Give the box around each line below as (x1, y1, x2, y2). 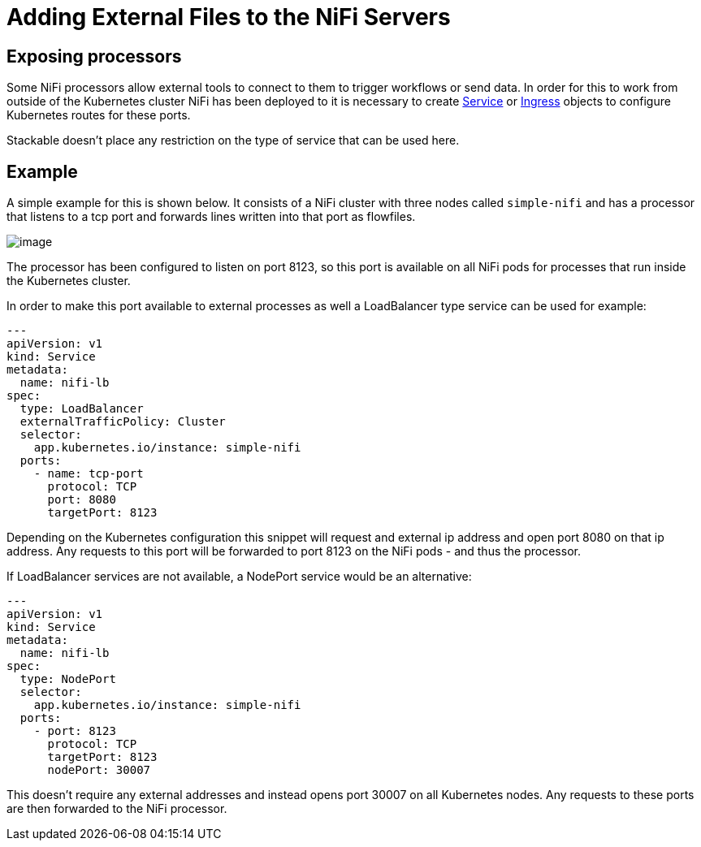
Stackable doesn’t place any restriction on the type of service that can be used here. (6, 133, 460, 148)
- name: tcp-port (33, 467, 144, 481)
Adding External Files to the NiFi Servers (6, 3, 451, 31)
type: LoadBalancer (19, 402, 144, 416)
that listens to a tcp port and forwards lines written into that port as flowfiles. (6, 210, 416, 224)
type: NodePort (19, 672, 116, 686)
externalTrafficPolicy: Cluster (19, 415, 226, 429)
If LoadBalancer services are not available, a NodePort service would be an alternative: (6, 569, 472, 584)
